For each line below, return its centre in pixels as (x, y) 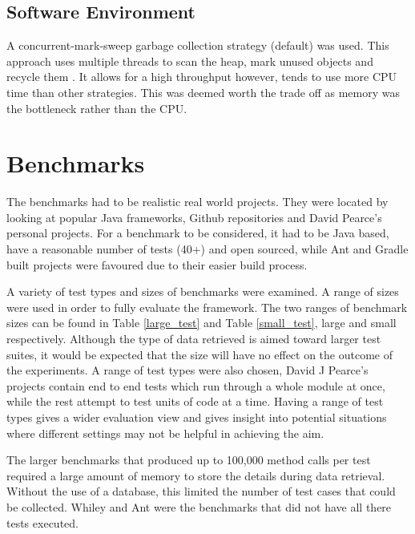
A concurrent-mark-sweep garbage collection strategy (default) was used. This (198, 45)
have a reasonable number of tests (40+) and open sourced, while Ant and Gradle (207, 249)
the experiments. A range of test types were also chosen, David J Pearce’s (187, 370)
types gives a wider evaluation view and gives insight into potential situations (197, 417)
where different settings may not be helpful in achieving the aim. (165, 433)
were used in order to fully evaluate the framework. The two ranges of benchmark (207, 307)
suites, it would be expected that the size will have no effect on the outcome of (199, 354)
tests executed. (42, 522)
